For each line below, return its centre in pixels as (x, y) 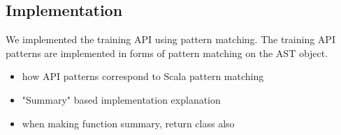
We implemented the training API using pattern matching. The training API (170, 39)
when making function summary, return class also (128, 123)
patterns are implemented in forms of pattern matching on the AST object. (167, 53)
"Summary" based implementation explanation (121, 99)
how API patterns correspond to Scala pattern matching (143, 76)
